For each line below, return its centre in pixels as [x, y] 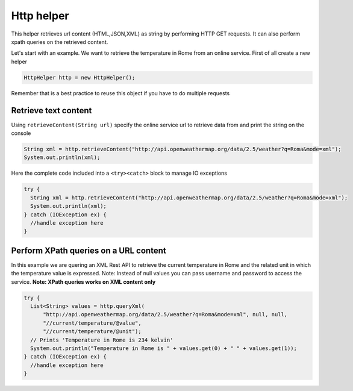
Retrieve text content [52, 111]
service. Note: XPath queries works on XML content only [83, 282]
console [21, 133]
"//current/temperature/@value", [92, 323]
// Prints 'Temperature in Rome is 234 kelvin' [102, 340]
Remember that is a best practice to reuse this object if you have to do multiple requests [120, 93]
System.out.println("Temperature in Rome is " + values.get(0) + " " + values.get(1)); [164, 348]
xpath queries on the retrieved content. [60, 42]
